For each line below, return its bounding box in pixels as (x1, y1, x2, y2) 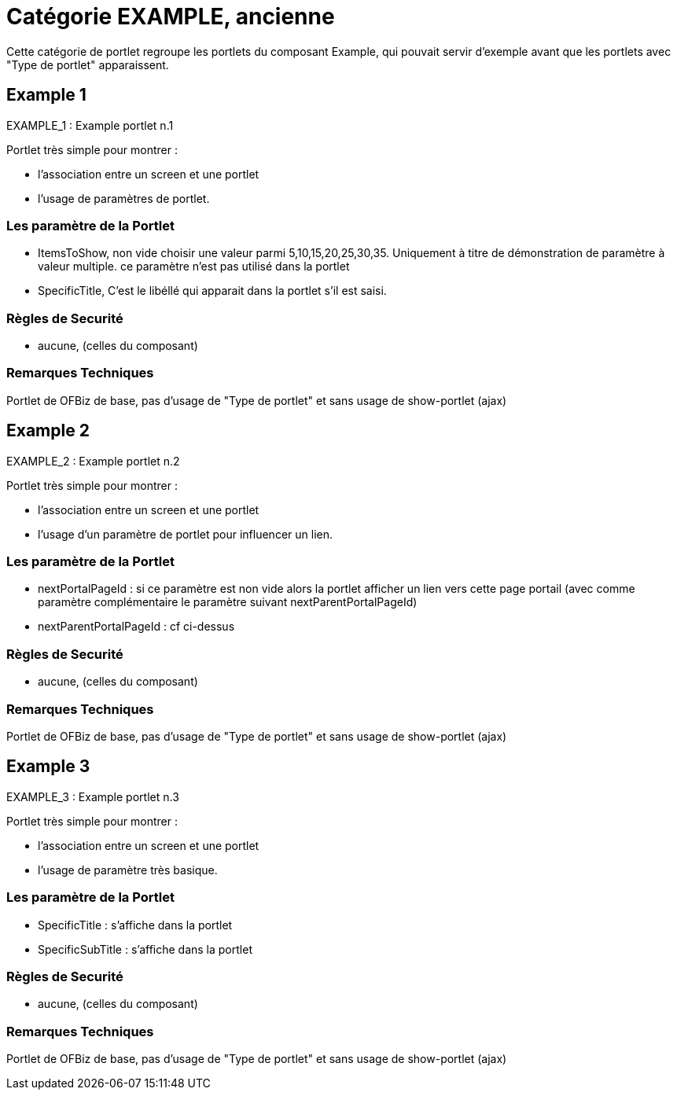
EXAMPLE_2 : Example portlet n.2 (6, 454, 180, 468)
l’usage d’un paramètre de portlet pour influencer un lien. (38, 527, 333, 541)
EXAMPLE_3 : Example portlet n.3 (6, 789, 179, 804)
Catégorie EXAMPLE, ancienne (6, 3, 335, 30)
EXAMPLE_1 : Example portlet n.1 (6, 118, 174, 132)
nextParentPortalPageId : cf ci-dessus (38, 620, 235, 634)
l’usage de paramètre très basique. (38, 862, 218, 877)
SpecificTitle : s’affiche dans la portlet (38, 918, 233, 932)
